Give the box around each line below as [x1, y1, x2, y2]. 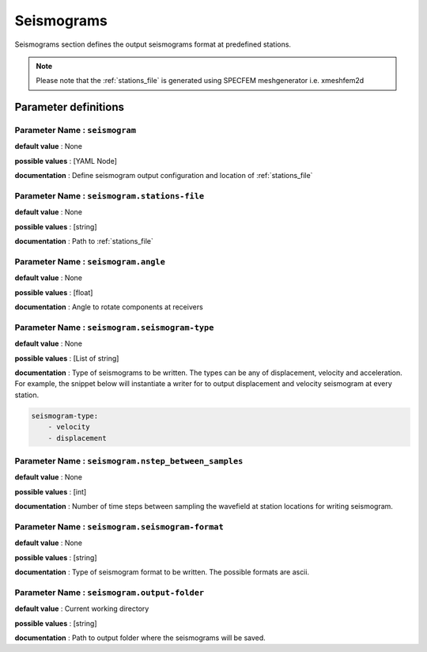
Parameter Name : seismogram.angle [14, 256, 166, 267]
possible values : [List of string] [14, 353, 119, 363]
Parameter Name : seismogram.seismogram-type [14, 321, 214, 332]
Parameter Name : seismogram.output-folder [14, 586, 205, 597]
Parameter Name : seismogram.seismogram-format [14, 521, 225, 532]
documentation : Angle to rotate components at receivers [14, 302, 203, 312]
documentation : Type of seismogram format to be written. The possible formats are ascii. [14, 567, 310, 577]
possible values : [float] [14, 287, 93, 297]
